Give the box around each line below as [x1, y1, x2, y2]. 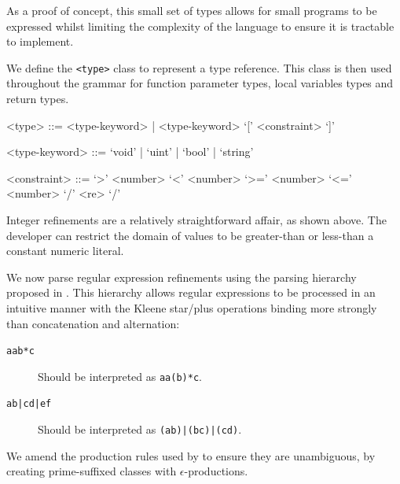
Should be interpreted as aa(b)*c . [38, 368, 202, 384]
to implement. [6, 33, 74, 50]
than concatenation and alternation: [6, 315, 180, 331]
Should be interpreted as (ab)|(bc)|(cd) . [38, 421, 242, 438]
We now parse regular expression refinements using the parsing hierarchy [6, 268, 357, 285]
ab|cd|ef [6, 398, 52, 410]
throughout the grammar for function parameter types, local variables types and [6, 75, 394, 91]
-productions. [184, 463, 248, 479]
